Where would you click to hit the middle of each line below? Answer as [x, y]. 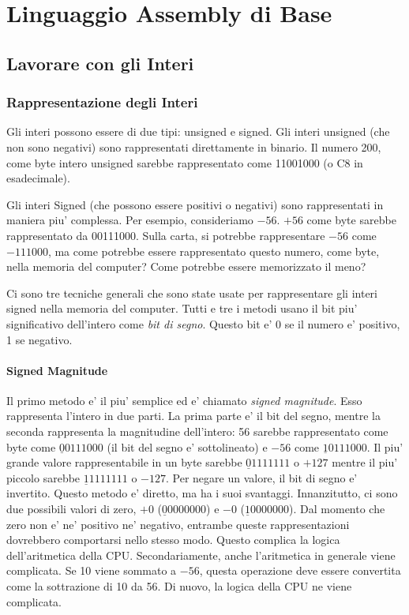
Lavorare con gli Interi [100, 63]
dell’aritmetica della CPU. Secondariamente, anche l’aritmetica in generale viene [201, 555]
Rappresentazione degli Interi [102, 102]
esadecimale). [38, 178]
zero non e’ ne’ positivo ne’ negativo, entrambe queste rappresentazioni [178, 524]
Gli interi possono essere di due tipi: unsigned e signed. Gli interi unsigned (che [198, 131]
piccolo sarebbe [43, 477]
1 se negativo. [39, 339]
